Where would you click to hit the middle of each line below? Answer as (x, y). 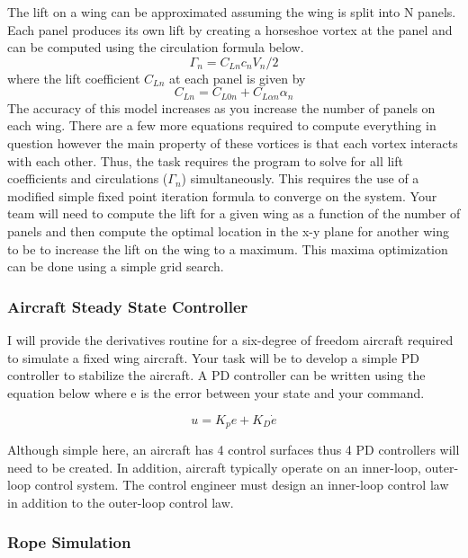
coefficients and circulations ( (88, 178)
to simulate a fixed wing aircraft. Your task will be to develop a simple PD (214, 357)
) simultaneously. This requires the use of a (300, 178)
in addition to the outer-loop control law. (121, 502)
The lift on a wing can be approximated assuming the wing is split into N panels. (232, 12)
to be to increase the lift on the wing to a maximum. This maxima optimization (228, 248)
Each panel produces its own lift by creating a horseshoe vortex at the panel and (230, 29)
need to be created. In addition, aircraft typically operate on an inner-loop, (214, 467)
